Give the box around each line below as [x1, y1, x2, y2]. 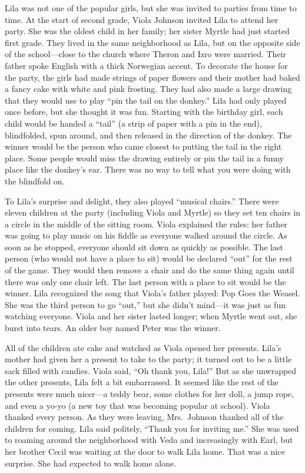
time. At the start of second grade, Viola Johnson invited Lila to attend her [5, 13, 279, 25]
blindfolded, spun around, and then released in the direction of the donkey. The [5, 128, 292, 141]
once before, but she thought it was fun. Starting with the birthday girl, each [5, 105, 283, 118]
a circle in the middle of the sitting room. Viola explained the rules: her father [5, 217, 287, 230]
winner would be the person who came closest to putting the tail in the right [5, 140, 282, 153]
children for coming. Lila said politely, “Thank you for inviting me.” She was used [5, 422, 299, 434]
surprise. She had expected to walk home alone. [5, 457, 177, 469]
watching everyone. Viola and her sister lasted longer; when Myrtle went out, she [5, 310, 297, 322]
